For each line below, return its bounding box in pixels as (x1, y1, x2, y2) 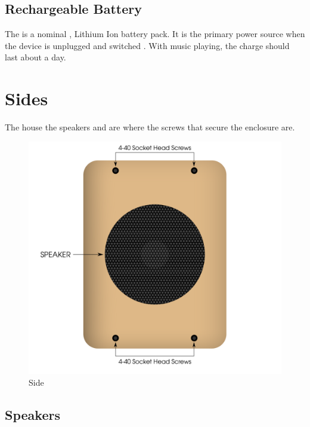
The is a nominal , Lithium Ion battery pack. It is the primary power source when (5, 28, 305, 40)
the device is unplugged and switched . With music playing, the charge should (5, 39, 290, 51)
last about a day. (5, 51, 66, 63)
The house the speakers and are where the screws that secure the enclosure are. (5, 121, 295, 133)
